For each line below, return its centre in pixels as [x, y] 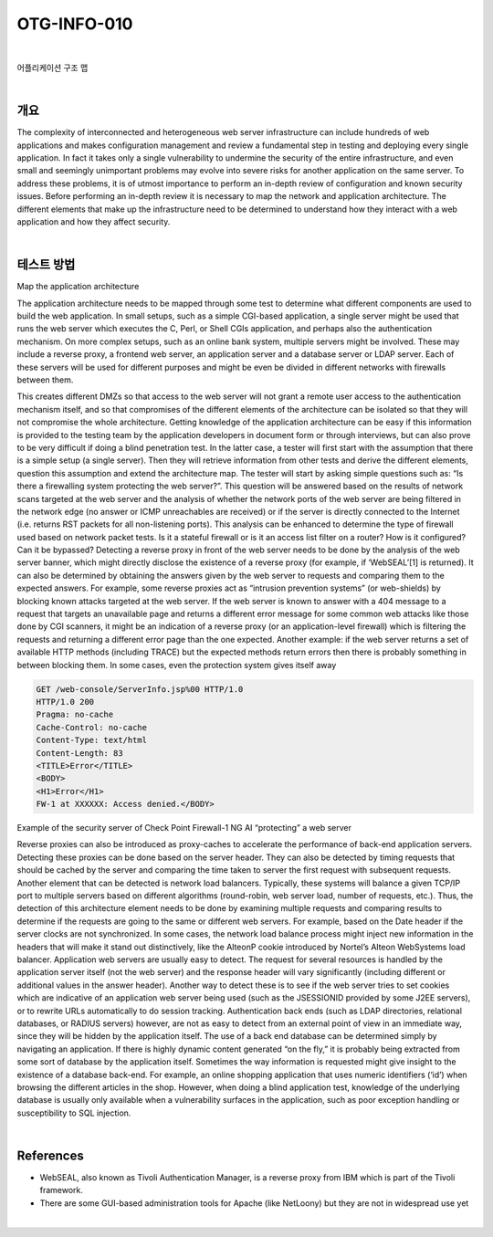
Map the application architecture [78, 287]
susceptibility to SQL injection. [74, 1113]
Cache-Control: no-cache [92, 727]
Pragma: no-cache [75, 715]
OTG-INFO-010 [75, 24]
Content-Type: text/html [92, 740]
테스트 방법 [46, 265]
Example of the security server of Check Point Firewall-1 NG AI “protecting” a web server [184, 828]
